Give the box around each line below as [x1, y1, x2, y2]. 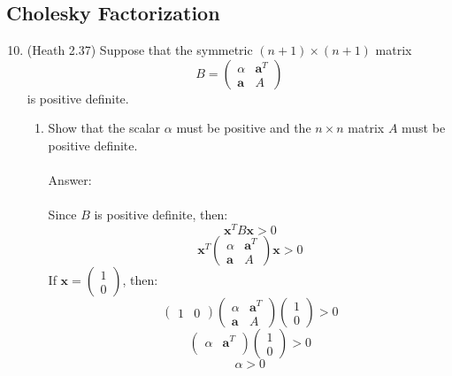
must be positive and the [176, 119, 311, 137]
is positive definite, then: [94, 205, 228, 224]
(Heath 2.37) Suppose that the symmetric [27, 41, 253, 59]
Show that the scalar [48, 119, 161, 137]
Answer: [48, 171, 92, 189]
